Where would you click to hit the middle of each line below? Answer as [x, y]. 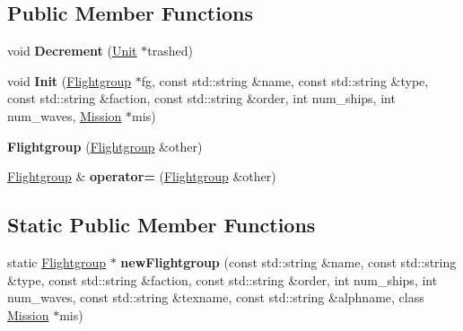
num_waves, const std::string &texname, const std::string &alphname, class [216, 297]
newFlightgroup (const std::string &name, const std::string [288, 261]
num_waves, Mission [65, 115]
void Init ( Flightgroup [70, 80]
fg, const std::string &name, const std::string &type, [285, 80]
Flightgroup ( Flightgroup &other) [105, 146]
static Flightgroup [57, 261]
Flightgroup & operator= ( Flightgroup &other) [142, 176]
